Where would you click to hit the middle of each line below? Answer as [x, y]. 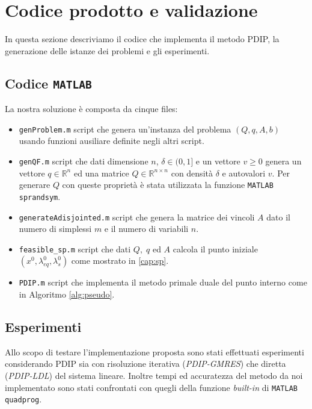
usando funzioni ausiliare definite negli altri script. [112, 141]
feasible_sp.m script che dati [75, 248]
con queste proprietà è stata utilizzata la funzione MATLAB [168, 185]
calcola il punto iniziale [215, 248]
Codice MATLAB [48, 83]
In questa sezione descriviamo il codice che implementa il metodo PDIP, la [142, 39]
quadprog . [23, 399]
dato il [278, 217]
